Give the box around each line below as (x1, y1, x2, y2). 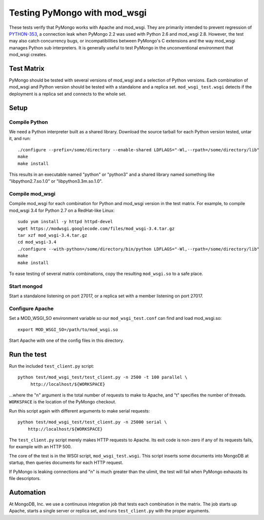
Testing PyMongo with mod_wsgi (9, 7, 147, 18)
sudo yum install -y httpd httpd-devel (18, 219, 113, 225)
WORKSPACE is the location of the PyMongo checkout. (9, 399, 117, 405)
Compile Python (9, 119, 48, 125)
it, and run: (9, 136, 31, 142)
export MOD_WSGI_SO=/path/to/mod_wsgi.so (18, 327, 118, 332)
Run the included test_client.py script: (9, 363, 95, 369)
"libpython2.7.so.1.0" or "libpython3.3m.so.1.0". (9, 178, 103, 184)
